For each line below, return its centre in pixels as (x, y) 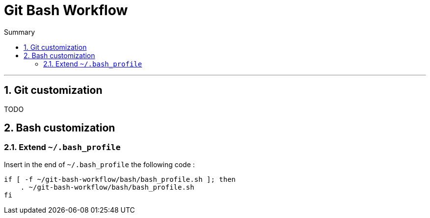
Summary (20, 32)
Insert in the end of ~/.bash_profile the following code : (99, 164)
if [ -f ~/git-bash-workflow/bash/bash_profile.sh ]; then (120, 179)
